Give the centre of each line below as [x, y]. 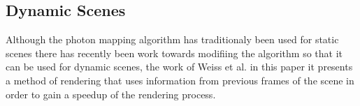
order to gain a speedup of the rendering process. [111, 94]
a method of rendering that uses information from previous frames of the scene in [180, 80]
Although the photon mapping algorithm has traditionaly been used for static [172, 39]
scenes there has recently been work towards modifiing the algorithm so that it [174, 53]
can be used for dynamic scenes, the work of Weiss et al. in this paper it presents [179, 67]
